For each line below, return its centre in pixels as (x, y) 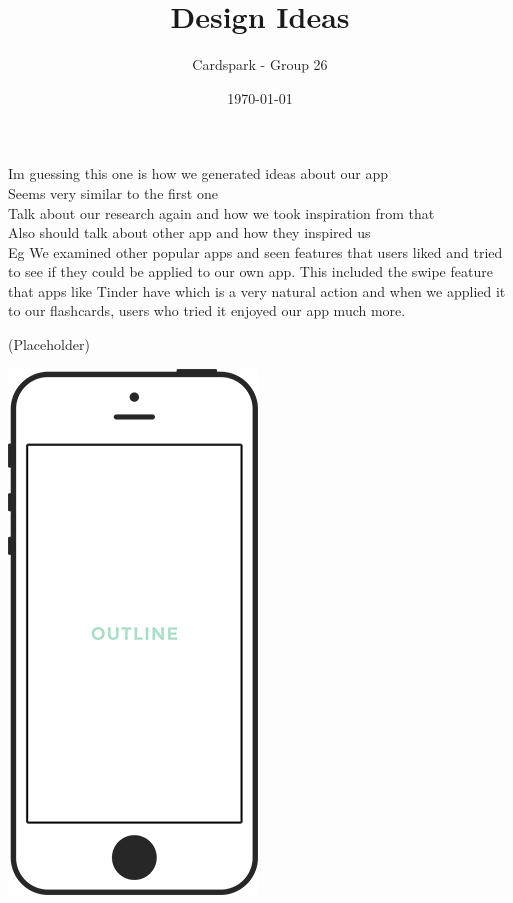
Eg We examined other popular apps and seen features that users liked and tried (255, 251)
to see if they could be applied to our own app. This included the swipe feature (250, 271)
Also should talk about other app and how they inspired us (189, 232)
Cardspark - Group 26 (260, 64)
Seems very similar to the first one (113, 192)
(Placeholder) (49, 344)
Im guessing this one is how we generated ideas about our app (198, 173)
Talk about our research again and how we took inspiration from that (221, 212)
